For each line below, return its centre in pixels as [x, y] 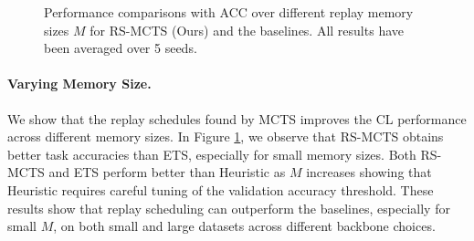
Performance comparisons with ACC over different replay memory [229, 12]
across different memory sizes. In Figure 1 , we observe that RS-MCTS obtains [226, 136]
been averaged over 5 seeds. [121, 48]
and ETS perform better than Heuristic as [167, 172]
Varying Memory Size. [79, 84]
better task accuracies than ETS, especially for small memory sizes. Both [212, 154]
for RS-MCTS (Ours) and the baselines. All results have [247, 30]
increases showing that [369, 172]
